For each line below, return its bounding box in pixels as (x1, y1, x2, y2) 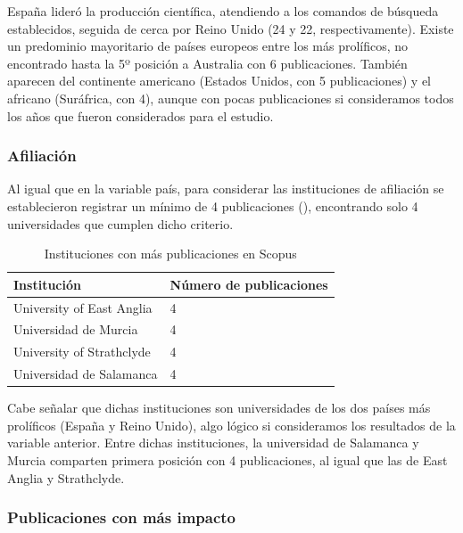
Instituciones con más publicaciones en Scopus (44, 244, 297, 263)
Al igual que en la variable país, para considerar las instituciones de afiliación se (7, 179, 444, 198)
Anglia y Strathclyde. (7, 468, 125, 487)
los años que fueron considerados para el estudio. (7, 106, 274, 125)
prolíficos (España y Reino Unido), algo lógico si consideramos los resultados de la (7, 415, 456, 434)
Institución (13, 275, 81, 293)
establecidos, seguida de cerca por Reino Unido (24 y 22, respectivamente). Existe (7, 19, 454, 37)
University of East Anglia (13, 298, 153, 316)
